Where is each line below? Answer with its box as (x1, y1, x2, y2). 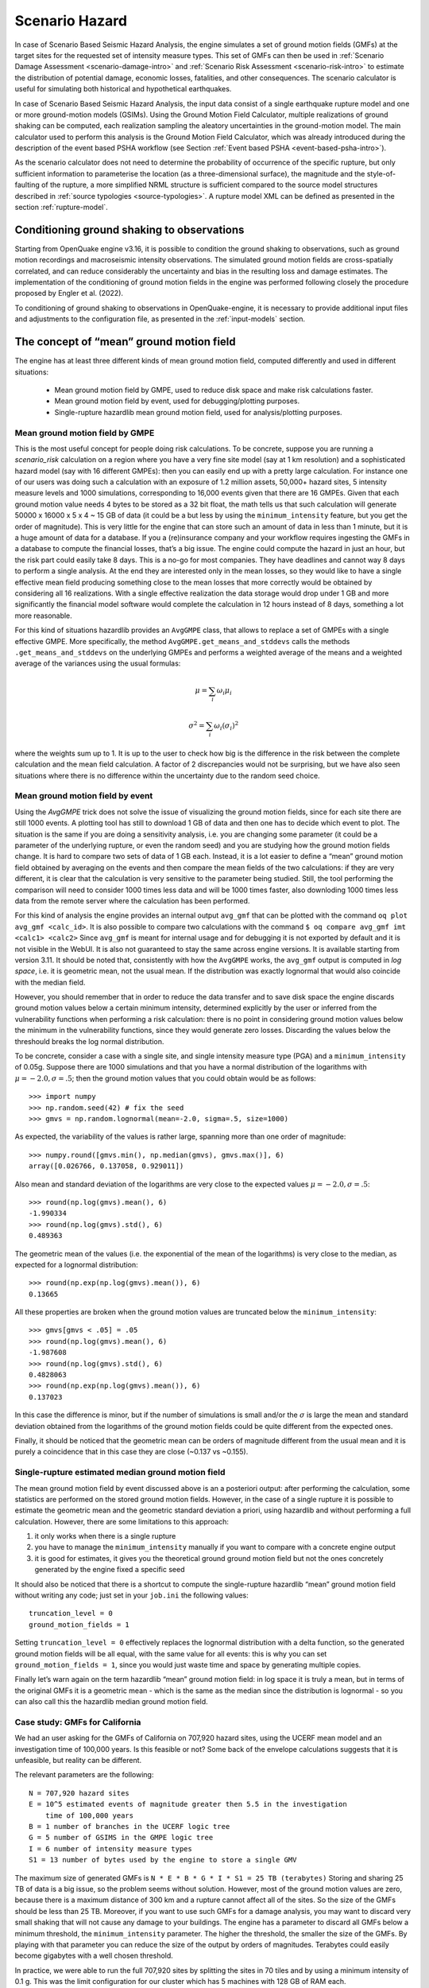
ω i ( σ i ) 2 (213, 720, 238, 732)
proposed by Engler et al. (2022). (14, 289, 123, 298)
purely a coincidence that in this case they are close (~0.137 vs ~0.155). (14, 1447, 249, 1457)
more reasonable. (14, 611, 73, 620)
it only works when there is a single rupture (34, 1532, 176, 1541)
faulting (14, 180, 40, 190)
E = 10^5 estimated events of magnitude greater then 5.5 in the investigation (29, 1800, 347, 1809)
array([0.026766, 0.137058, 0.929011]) (29, 1162, 184, 1171)
